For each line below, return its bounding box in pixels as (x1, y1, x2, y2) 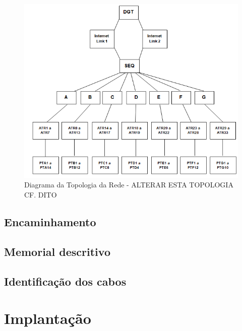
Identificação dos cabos (4, 273, 127, 289)
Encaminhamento (4, 214, 96, 230)
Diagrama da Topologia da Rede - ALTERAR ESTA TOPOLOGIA (24, 179, 233, 190)
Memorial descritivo (4, 243, 110, 259)
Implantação (4, 308, 91, 328)
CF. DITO (24, 189, 57, 200)
